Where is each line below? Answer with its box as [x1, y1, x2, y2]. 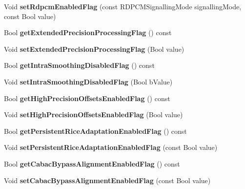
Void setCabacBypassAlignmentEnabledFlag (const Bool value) [4, 175, 211, 185]
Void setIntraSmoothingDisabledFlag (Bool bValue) [4, 76, 173, 86]
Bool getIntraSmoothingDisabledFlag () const [4, 60, 155, 70]
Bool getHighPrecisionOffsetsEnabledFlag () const [4, 93, 170, 103]
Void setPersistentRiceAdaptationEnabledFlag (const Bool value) [4, 142, 218, 152]
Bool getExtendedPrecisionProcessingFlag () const [4, 27, 172, 38]
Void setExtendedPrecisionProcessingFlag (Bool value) [4, 43, 184, 54]
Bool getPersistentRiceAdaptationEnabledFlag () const [4, 126, 187, 136]
